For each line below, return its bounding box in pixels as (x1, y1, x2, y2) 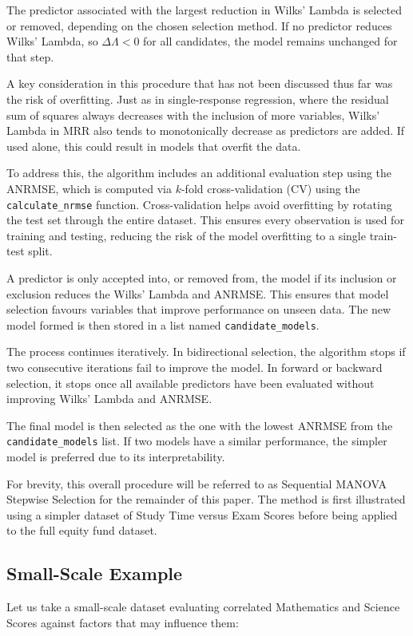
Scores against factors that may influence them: (6, 614, 239, 630)
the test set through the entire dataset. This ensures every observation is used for (6, 211, 404, 228)
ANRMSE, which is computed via (6, 180, 172, 196)
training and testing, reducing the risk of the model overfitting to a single (6, 227, 366, 243)
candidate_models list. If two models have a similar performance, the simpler (6, 433, 387, 449)
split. (28, 243, 53, 259)
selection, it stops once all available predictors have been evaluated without (6, 374, 375, 391)
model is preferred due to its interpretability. (6, 448, 225, 465)
